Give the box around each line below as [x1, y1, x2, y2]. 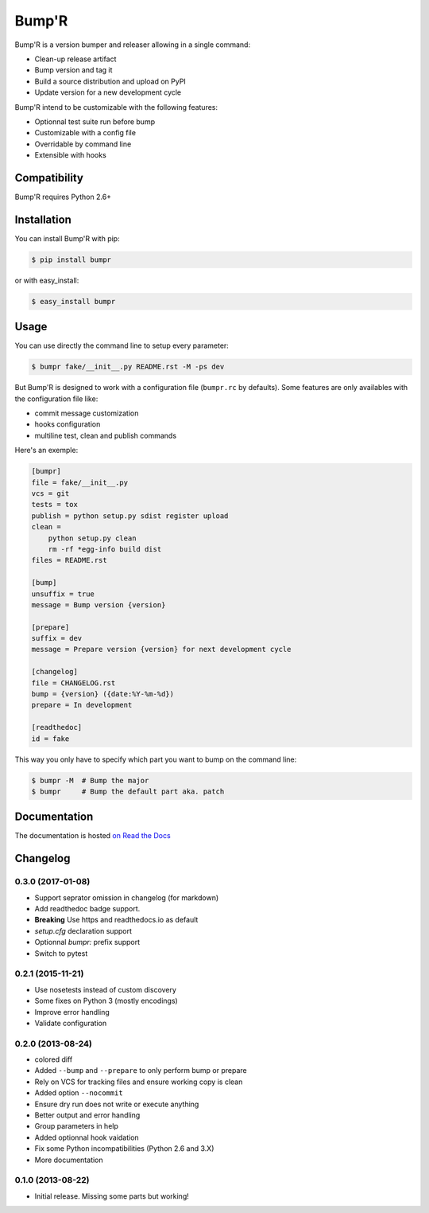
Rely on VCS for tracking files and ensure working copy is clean [34, 1077, 243, 1086]
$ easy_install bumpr [31, 297, 116, 306]
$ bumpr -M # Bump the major [31, 776, 149, 785]
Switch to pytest [34, 948, 88, 958]
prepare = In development [31, 700, 133, 710]
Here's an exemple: [14, 446, 79, 455]
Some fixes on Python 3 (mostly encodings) [34, 996, 178, 1006]
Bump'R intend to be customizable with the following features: [14, 102, 218, 111]
